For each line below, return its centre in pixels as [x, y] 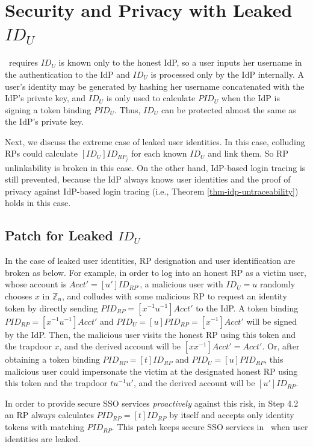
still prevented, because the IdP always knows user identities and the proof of [148, 179]
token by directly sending [51, 308]
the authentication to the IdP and [67, 74]
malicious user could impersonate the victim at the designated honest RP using [151, 371]
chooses [19, 295]
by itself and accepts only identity [232, 415]
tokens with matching [45, 427]
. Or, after [281, 346]
